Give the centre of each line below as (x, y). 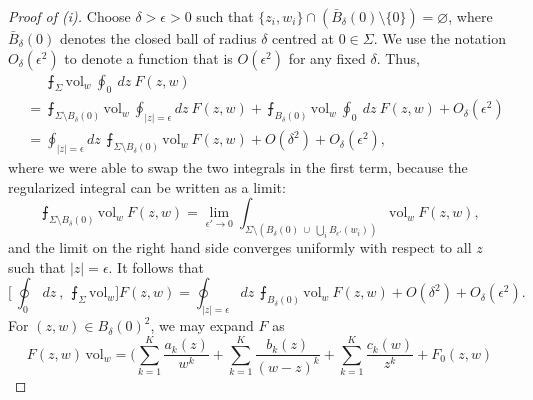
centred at (303, 38)
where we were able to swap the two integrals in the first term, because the (238, 167)
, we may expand (202, 325)
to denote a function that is (148, 57)
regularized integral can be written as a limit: (147, 186)
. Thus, (398, 57)
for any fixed (327, 57)
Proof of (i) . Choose (69, 16)
